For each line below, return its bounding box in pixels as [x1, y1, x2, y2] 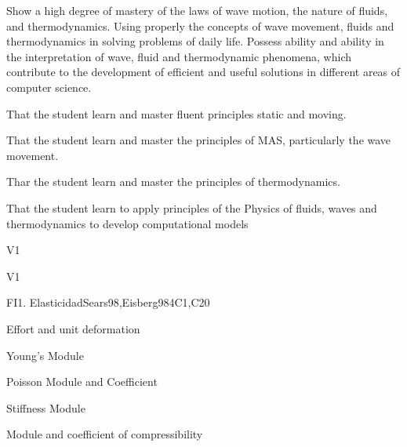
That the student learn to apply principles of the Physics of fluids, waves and [6, 199, 377, 216]
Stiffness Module [6, 399, 85, 416]
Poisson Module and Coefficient [6, 373, 158, 390]
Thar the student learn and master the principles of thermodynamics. [6, 173, 340, 190]
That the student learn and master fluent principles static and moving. [6, 105, 347, 122]
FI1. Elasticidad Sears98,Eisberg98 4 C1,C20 [6, 294, 210, 311]
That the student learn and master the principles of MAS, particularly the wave [6, 132, 391, 148]
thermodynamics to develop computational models [6, 215, 249, 231]
